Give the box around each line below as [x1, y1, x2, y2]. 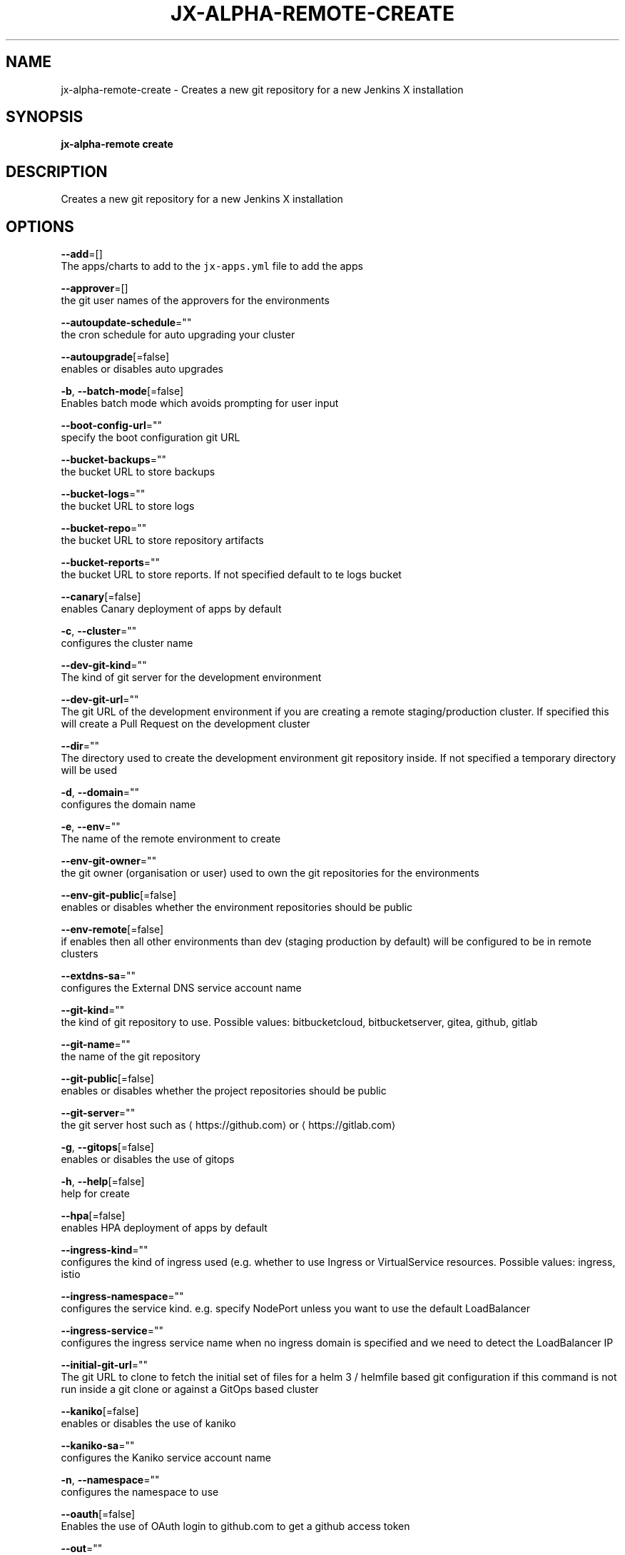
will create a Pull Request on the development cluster [61, 718, 310, 730]
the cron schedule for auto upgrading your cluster [61, 328, 295, 341]
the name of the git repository [61, 1050, 200, 1063]
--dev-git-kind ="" [61, 659, 147, 672]
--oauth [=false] [61, 1508, 136, 1521]
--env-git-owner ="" [61, 855, 157, 867]
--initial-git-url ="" [61, 1359, 148, 1372]
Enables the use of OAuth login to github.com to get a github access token [61, 1520, 410, 1533]
